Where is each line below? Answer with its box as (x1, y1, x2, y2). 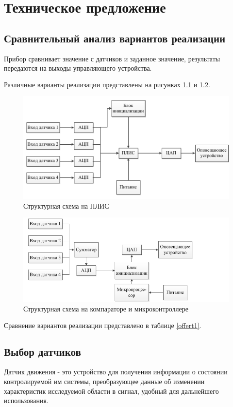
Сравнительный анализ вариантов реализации (4, 30, 226, 45)
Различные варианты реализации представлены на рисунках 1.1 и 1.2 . (4, 79, 210, 89)
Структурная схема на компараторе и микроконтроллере (23, 304, 188, 314)
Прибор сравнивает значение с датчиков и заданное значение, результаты (4, 53, 220, 63)
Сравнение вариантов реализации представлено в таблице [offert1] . (4, 320, 201, 330)
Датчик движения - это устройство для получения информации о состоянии (4, 367, 228, 377)
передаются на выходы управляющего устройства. (4, 63, 152, 73)
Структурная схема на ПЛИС (23, 200, 109, 211)
